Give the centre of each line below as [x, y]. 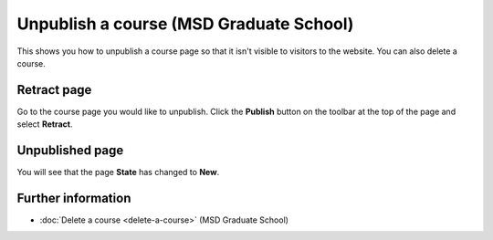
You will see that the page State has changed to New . [118, 172]
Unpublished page [70, 151]
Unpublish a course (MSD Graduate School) [185, 24]
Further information [74, 198]
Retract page [54, 90]
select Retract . [45, 124]
